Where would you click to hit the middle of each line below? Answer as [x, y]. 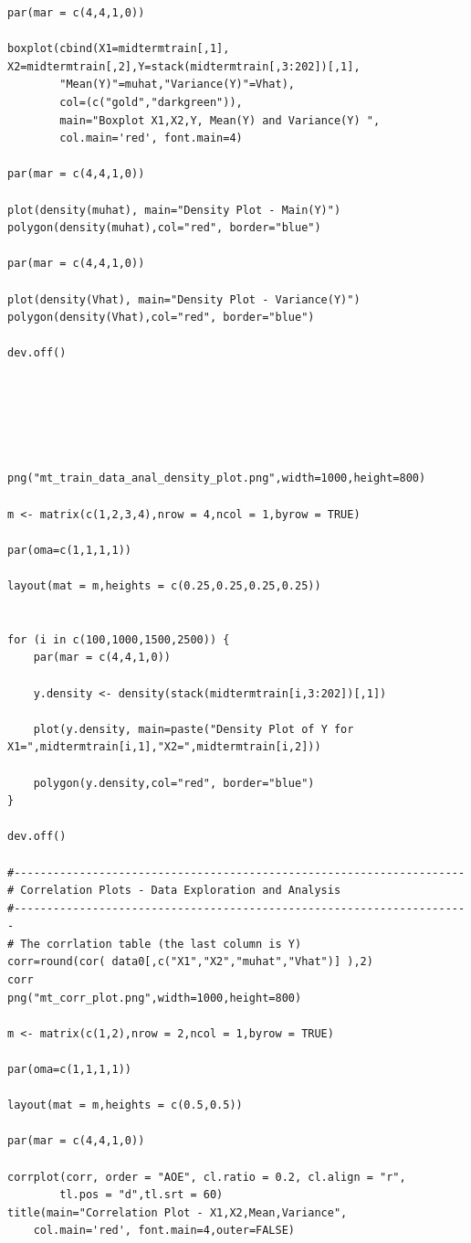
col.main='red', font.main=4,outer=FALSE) [164, 1231]
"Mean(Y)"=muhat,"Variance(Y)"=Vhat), [177, 85]
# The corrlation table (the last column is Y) [155, 944]
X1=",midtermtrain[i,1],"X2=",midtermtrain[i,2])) [164, 747]
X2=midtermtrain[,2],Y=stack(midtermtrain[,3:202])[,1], [184, 66]
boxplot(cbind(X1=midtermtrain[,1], [119, 49]
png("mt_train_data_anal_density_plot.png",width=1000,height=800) [217, 478]
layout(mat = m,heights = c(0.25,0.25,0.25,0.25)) [164, 586]
